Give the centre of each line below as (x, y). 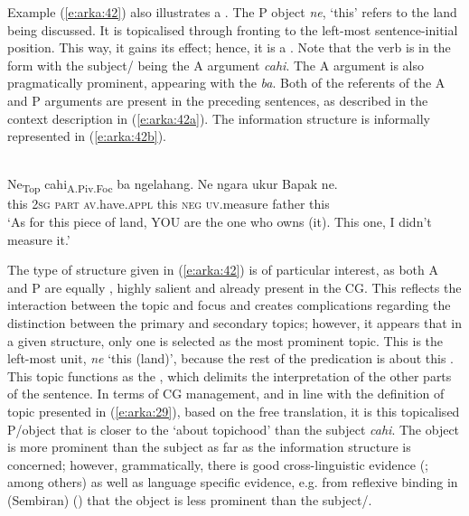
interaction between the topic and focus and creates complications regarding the (229, 305)
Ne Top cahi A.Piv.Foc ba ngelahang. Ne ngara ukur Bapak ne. (173, 185)
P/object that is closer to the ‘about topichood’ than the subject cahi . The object (234, 429)
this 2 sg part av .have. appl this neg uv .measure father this (169, 204)
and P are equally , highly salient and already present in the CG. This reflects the (234, 287)
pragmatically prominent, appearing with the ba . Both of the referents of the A (226, 83)
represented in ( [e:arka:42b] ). (87, 136)
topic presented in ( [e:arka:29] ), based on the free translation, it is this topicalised (234, 411)
